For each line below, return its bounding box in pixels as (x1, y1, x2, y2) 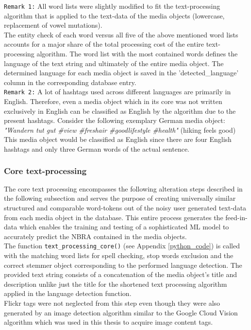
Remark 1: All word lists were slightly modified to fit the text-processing (4, 1, 220, 11)
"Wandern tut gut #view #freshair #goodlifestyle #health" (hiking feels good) (4, 124, 236, 135)
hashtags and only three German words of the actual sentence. (4, 144, 190, 154)
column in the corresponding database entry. (4, 77, 136, 87)
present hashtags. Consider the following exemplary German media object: (4, 115, 225, 125)
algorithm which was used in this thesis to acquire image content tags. (4, 317, 213, 327)
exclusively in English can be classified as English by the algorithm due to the (4, 105, 236, 116)
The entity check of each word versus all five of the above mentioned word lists (4, 29, 238, 39)
